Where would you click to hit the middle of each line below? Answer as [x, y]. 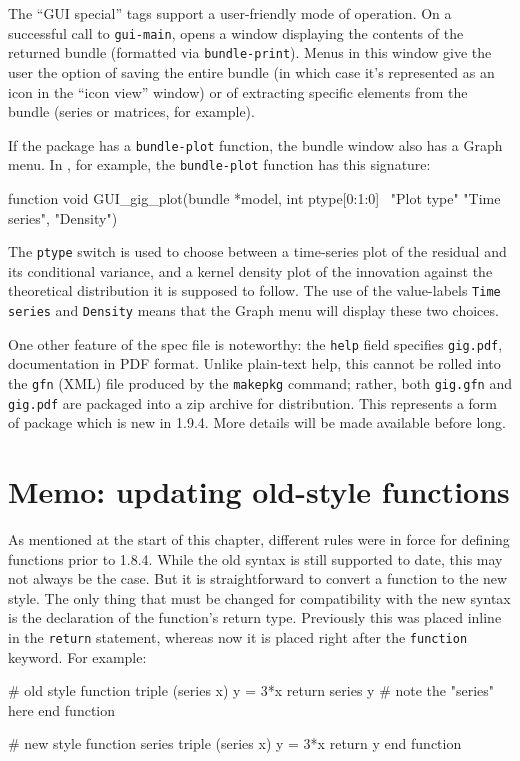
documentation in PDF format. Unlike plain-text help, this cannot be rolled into [254, 363]
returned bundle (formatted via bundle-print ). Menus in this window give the [250, 52]
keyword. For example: [77, 656]
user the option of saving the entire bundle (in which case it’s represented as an [251, 71]
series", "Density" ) [63, 217]
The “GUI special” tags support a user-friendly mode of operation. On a [230, 13]
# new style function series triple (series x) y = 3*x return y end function [235, 743]
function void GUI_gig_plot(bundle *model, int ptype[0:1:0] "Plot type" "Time [254, 198]
